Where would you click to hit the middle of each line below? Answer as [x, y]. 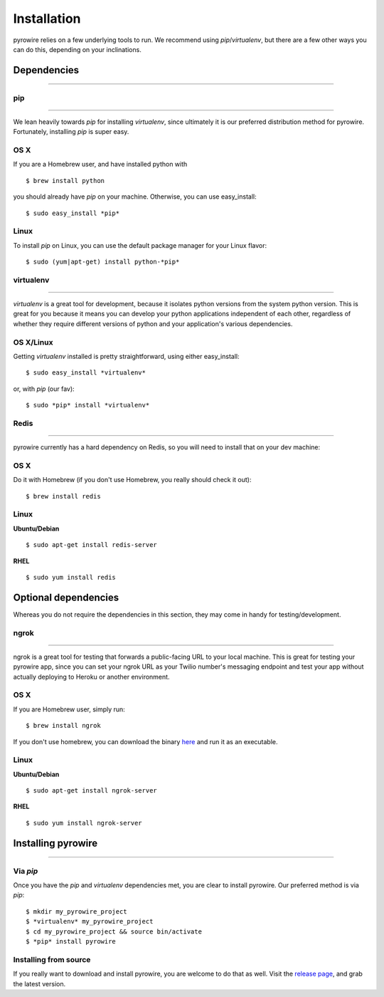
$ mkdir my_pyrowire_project [76, 911]
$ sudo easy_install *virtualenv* [86, 373]
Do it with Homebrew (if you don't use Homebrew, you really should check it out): [132, 480]
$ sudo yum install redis [71, 577]
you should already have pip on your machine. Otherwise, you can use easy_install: [135, 197]
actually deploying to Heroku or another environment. [91, 677]
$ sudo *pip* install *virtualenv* [88, 405]
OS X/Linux [33, 342]
